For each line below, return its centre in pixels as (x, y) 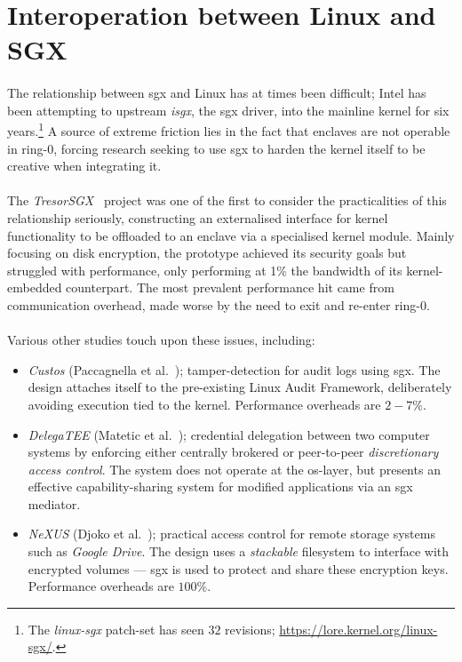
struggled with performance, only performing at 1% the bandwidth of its (205, 270)
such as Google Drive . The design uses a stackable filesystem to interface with (239, 551)
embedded (35, 287)
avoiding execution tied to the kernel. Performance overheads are (204, 404)
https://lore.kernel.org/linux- (358, 629)
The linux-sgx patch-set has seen (116, 629)
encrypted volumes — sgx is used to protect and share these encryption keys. (238, 568)
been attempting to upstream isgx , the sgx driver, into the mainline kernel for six (228, 110)
